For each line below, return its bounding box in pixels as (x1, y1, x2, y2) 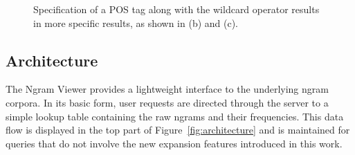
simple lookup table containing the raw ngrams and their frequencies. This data (6, 109, 344, 123)
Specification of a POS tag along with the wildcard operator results (33, 2, 320, 16)
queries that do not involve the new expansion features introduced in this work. (6, 136, 343, 150)
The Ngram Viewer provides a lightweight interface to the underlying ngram (6, 82, 329, 96)
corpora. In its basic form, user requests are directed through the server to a (6, 95, 329, 109)
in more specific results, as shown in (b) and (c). (33, 15, 239, 30)
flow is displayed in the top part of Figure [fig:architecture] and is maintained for (6, 122, 350, 137)
